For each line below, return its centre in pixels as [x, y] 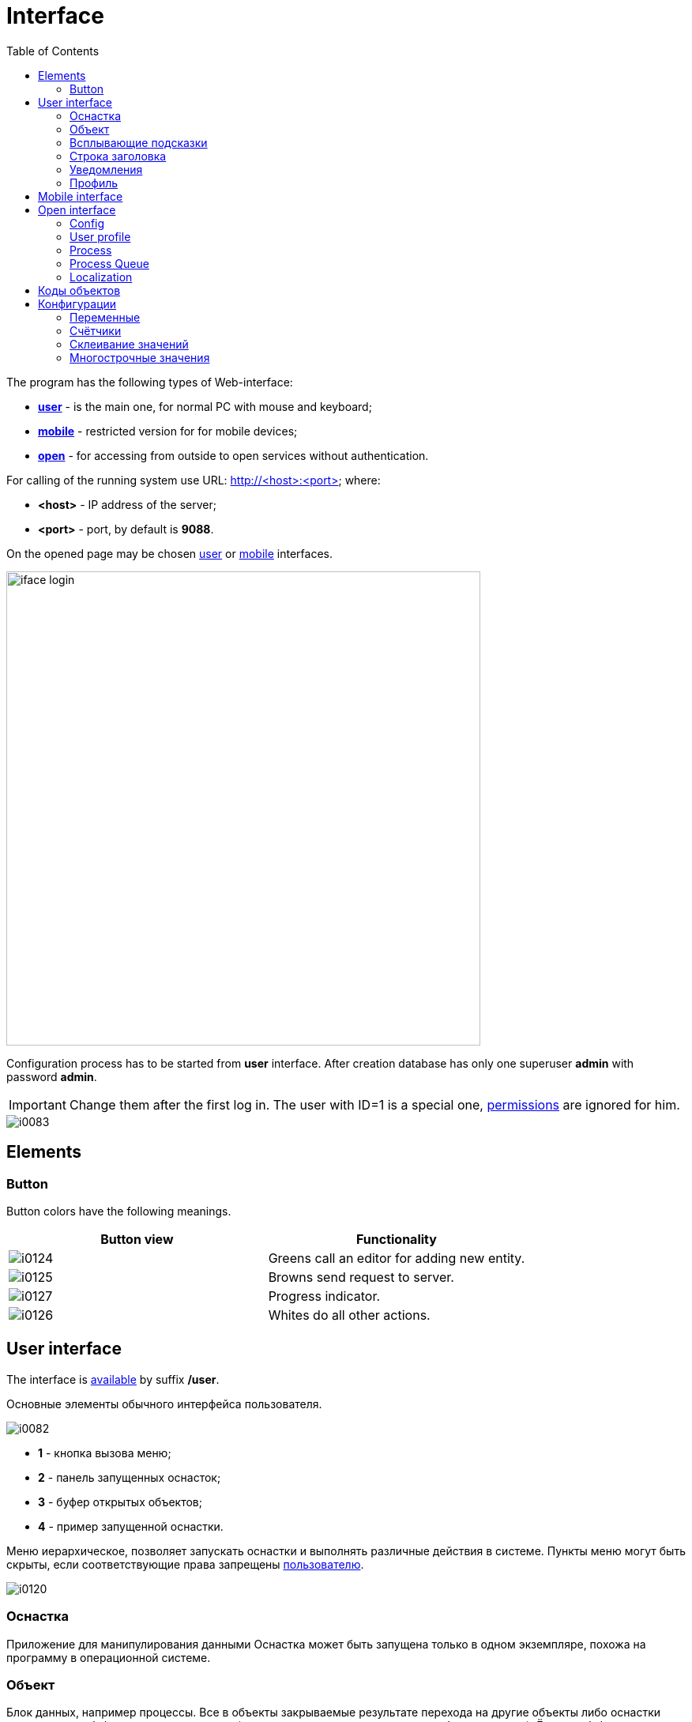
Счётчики [96, 330]
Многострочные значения [140, 357]
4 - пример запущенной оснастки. [131, 1526]
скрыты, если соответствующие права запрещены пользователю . [185, 1564]
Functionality [396, 1239]
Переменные [105, 317]
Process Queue [109, 263]
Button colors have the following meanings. [119, 1211]
